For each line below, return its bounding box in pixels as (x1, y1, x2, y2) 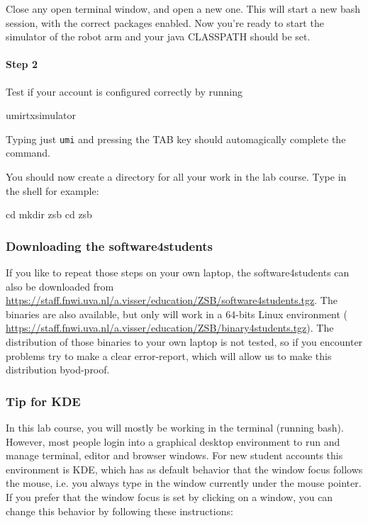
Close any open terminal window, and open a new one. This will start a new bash (6, 1, 361, 16)
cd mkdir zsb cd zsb (6, 207, 92, 222)
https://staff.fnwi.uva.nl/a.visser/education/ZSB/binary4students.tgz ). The (6, 320, 334, 335)
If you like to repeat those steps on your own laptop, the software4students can (6, 265, 350, 280)
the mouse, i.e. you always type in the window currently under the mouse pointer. (6, 476, 362, 490)
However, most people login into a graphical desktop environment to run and (6, 434, 340, 449)
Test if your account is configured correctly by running (6, 84, 243, 99)
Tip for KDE (6, 392, 81, 410)
